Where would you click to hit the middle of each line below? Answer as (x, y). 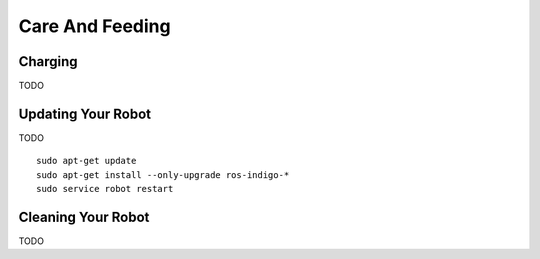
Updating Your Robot (85, 113)
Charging (48, 61)
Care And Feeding (94, 26)
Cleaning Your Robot (84, 216)
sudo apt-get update (86, 161)
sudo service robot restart (105, 189)
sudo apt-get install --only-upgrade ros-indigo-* (163, 174)
